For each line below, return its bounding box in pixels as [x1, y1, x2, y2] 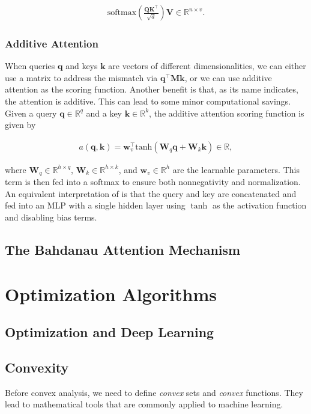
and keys [65, 59, 98, 72]
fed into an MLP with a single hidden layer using [5, 199, 186, 212]
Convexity [5, 358, 69, 376]
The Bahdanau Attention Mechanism [5, 240, 241, 259]
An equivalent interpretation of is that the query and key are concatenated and [5, 187, 297, 199]
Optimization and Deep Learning [5, 323, 214, 341]
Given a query [5, 106, 57, 119]
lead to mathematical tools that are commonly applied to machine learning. [5, 398, 283, 410]
